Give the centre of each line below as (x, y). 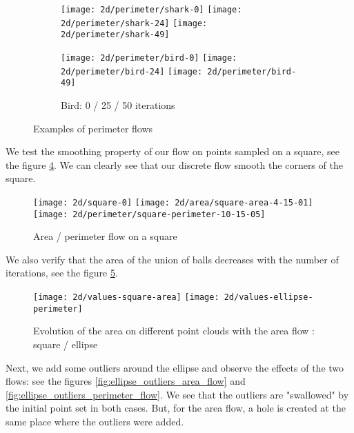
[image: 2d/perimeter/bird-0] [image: (149, 58)
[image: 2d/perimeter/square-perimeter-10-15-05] (149, 214)
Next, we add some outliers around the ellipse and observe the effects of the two (175, 367)
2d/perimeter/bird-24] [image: (132, 71)
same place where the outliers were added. (95, 421)
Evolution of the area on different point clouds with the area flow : (174, 331)
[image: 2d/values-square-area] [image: (126, 297)
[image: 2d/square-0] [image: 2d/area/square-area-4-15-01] (173, 202)
